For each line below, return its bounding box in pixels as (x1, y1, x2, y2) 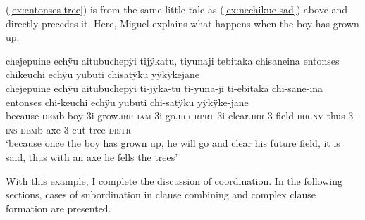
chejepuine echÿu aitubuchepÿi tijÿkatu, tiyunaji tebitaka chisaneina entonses (6, 53, 340, 67)
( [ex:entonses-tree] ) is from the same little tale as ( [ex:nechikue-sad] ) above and (6, 2, 348, 16)
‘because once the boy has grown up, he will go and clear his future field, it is (6, 136, 340, 150)
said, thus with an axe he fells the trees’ (6, 149, 178, 164)
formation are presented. (6, 200, 111, 215)
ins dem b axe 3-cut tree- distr (6, 122, 131, 136)
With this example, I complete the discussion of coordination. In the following (6, 173, 342, 188)
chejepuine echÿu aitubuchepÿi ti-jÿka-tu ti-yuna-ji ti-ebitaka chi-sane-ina (6, 80, 323, 95)
